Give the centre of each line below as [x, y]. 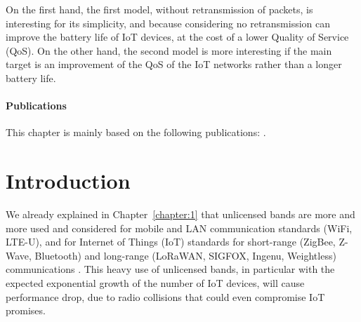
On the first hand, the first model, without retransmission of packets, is [159, 9]
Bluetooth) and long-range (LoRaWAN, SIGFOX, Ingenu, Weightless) [185, 255]
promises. [26, 310]
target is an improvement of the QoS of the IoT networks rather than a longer [174, 64]
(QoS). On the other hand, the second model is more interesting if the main [169, 50]
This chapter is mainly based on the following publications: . [136, 132]
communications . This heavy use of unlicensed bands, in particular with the [170, 269]
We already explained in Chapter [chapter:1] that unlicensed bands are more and [180, 214]
